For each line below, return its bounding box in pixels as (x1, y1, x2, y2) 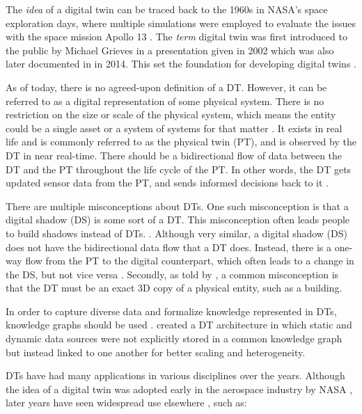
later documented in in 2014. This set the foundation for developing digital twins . (6, 56, 356, 71)
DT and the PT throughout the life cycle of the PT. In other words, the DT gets (6, 161, 352, 176)
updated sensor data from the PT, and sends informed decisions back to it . (6, 175, 329, 190)
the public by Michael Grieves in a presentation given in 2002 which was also (6, 42, 334, 57)
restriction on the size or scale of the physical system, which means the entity (6, 107, 336, 122)
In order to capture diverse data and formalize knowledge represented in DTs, (6, 303, 337, 318)
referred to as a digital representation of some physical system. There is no (6, 93, 324, 108)
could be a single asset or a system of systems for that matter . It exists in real (6, 120, 343, 135)
